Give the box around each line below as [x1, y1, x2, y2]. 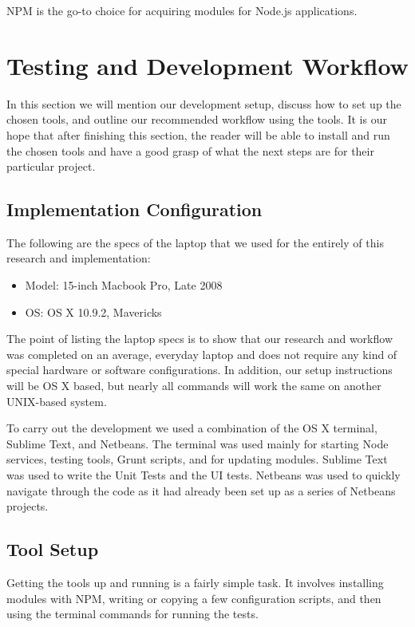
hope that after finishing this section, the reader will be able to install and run [6, 126, 390, 143]
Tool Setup [6, 537, 99, 562]
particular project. [6, 158, 96, 175]
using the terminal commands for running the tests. [6, 605, 259, 622]
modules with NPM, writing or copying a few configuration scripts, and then [6, 590, 381, 606]
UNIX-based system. [6, 392, 107, 409]
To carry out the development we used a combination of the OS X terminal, [6, 420, 377, 436]
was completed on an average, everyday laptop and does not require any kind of [6, 345, 397, 362]
